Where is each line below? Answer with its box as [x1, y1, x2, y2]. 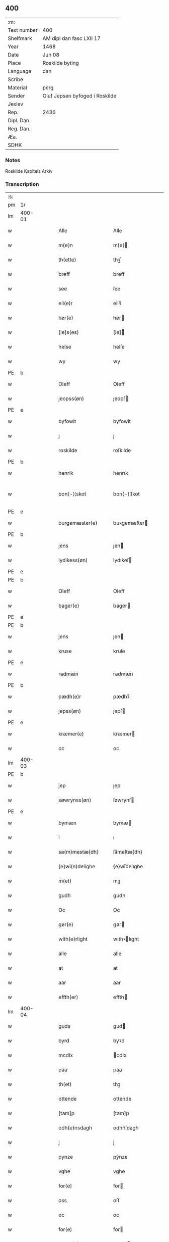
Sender [8, 92, 25, 99]
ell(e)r [58, 300, 73, 307]
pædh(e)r [58, 693, 81, 700]
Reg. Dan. [8, 125, 31, 132]
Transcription [5, 181, 39, 188]
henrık [113, 470, 128, 477]
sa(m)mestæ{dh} [58, 849, 99, 856]
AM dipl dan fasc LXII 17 [42, 35, 101, 42]
